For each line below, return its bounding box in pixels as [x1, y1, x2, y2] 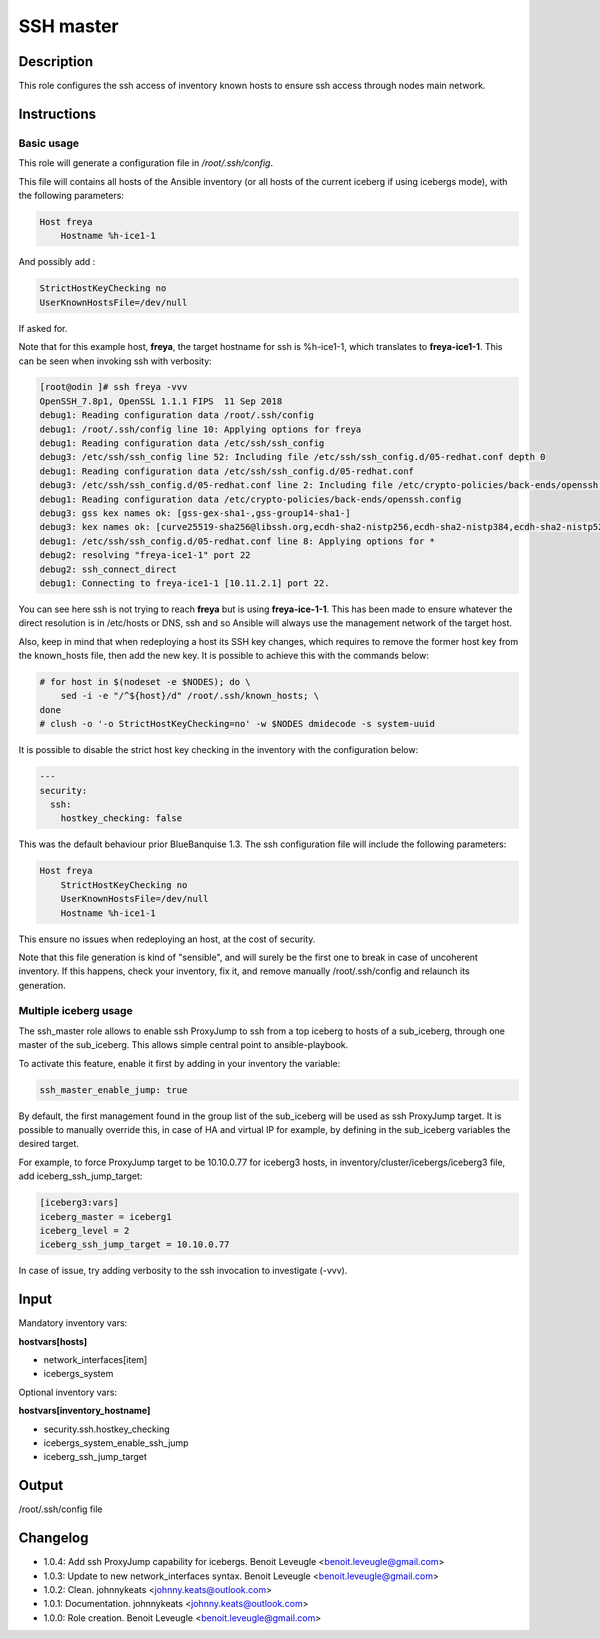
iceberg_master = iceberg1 [39, 1211, 172, 1222]
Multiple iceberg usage [18, 1004, 134, 1018]
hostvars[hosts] [18, 1335, 88, 1347]
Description [18, 53, 94, 70]
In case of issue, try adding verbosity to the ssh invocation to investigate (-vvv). [18, 1265, 348, 1277]
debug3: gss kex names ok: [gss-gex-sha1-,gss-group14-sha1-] [39, 508, 351, 519]
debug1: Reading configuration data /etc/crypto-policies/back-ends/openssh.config [39, 493, 462, 505]
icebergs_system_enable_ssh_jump [43, 1436, 189, 1449]
